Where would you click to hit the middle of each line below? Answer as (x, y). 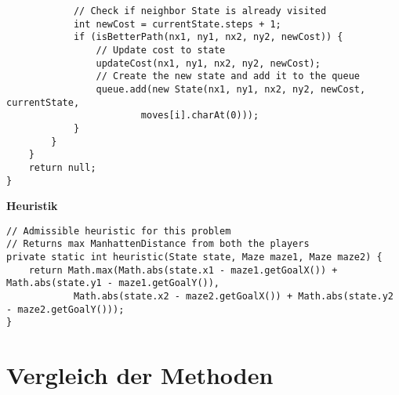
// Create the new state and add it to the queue (228, 76)
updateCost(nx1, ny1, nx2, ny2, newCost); (208, 63)
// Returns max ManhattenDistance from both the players (158, 244)
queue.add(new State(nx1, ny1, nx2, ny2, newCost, (231, 89)
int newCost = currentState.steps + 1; (177, 24)
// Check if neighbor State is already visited (200, 11)
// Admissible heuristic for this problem (119, 231)
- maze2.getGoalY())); (65, 309)
